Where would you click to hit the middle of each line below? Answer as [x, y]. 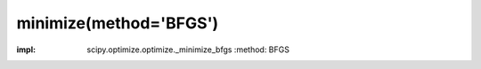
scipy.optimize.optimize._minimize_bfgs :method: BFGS [188, 50]
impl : [26, 50]
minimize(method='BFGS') [118, 23]
